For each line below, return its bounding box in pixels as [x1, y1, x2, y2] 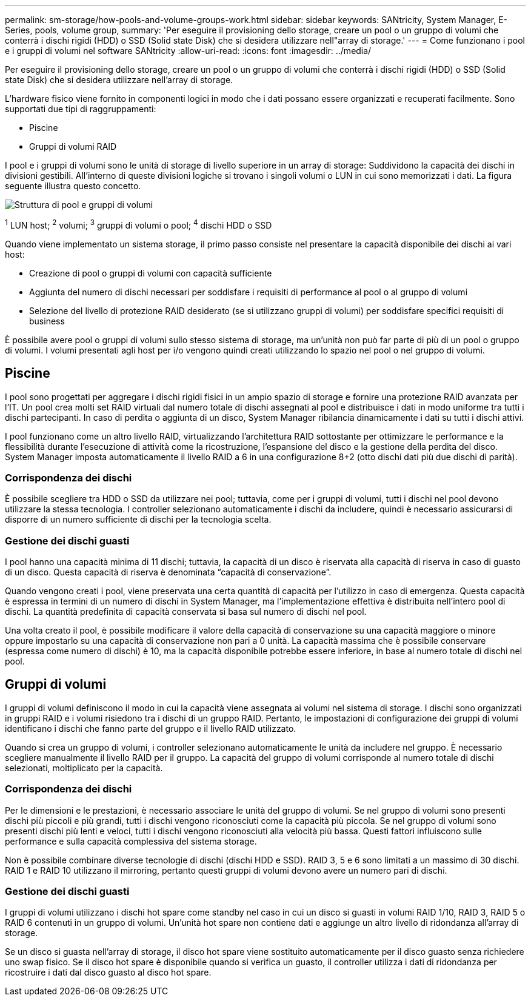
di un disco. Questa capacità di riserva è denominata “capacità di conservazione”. [5, 567, 332, 577]
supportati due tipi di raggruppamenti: [5, 104, 156, 114]
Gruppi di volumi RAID [29, 141, 117, 152]
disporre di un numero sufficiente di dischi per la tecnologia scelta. [5, 514, 272, 525]
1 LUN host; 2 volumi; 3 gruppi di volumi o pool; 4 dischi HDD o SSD [5, 218, 272, 230]
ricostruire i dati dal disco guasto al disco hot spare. [5, 967, 212, 978]
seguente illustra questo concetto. [5, 181, 141, 191]
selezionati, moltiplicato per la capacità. [5, 762, 163, 773]
